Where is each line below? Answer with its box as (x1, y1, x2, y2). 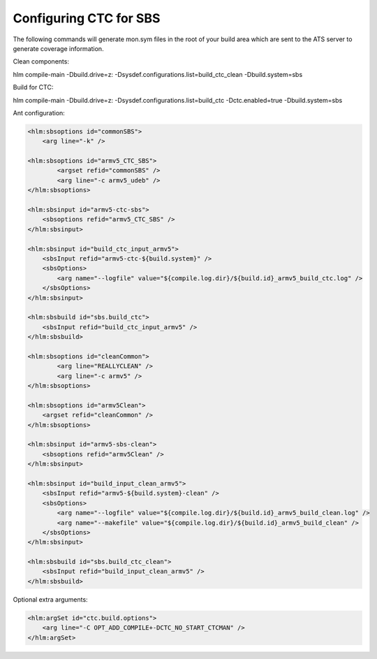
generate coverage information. (13, 44, 104, 52)
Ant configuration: (13, 108, 66, 117)
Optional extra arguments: (13, 595, 88, 604)
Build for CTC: (13, 83, 54, 92)
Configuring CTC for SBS (13, 10, 161, 26)
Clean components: (13, 57, 70, 66)
